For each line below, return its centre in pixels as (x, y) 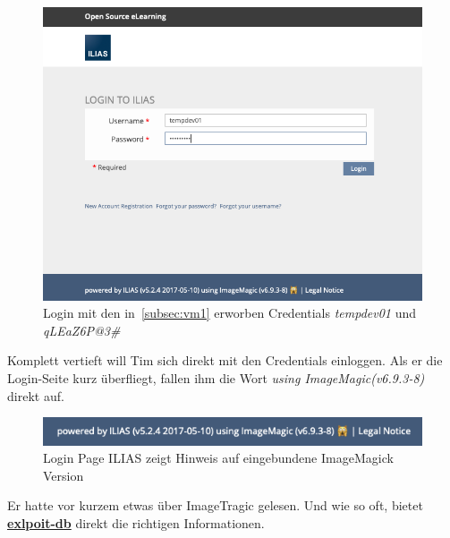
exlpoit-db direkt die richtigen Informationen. (136, 523)
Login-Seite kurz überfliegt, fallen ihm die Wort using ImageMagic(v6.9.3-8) (216, 377)
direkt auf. (36, 395)
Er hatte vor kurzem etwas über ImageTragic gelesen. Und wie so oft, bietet (215, 505)
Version (64, 475)
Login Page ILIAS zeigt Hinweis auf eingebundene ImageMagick (218, 458)
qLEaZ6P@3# (82, 330)
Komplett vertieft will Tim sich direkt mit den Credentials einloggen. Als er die (225, 360)
